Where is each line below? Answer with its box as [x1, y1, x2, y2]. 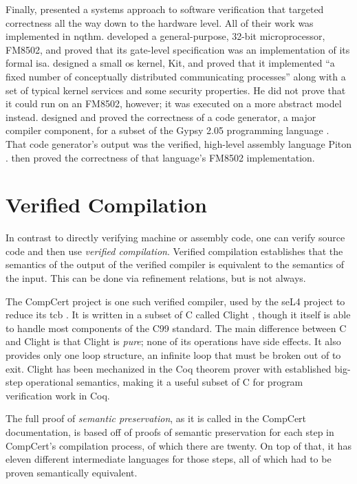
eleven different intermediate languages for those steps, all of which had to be [6, 452, 332, 466]
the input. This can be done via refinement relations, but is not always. [6, 271, 306, 285]
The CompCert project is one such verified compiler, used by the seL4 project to [6, 294, 345, 308]
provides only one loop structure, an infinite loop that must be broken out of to [6, 348, 341, 362]
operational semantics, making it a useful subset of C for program [25, 375, 303, 389]
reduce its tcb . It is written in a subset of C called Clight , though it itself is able [6, 307, 351, 322]
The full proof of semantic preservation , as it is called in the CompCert [6, 411, 307, 426]
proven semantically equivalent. [6, 465, 138, 479]
